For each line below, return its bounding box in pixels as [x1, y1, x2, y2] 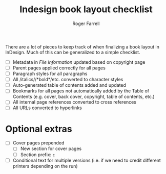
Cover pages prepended [12, 140, 65, 146]
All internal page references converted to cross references [12, 99, 137, 105]
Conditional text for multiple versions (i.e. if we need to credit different [12, 157, 161, 163]
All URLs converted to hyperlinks [12, 105, 82, 111]
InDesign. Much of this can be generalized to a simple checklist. [5, 49, 140, 55]
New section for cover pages [20, 145, 82, 152]
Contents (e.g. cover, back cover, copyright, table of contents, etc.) [12, 93, 155, 100]
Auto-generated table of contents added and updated [12, 82, 127, 88]
